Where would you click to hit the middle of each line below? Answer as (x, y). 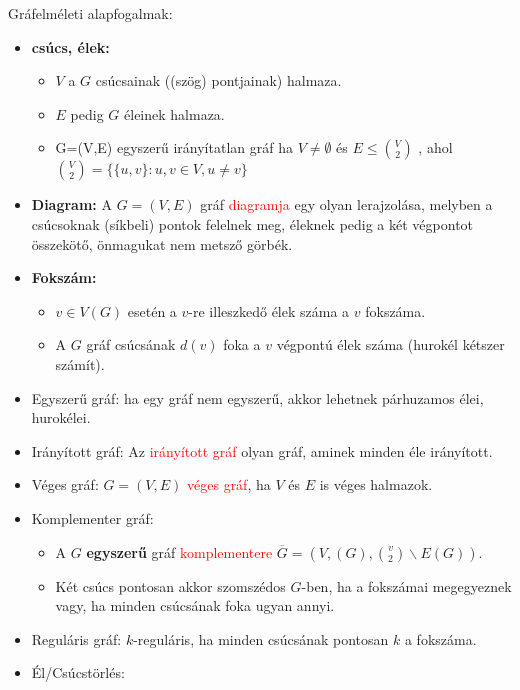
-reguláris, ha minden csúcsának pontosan (261, 638)
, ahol (435, 147)
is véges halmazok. (376, 484)
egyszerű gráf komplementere (179, 551)
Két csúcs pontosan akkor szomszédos (170, 585)
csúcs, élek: (70, 46)
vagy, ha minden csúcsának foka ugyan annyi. (195, 605)
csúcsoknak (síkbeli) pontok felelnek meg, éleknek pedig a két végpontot (252, 223)
